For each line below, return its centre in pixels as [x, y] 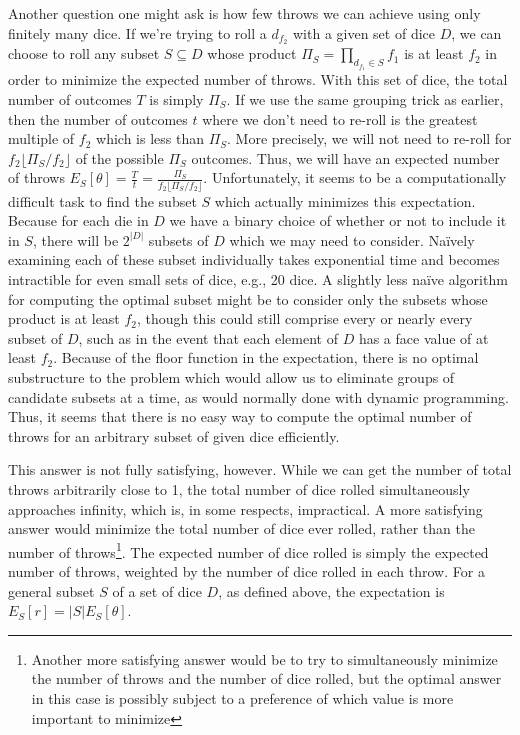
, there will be [75, 239]
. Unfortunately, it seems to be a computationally [355, 177]
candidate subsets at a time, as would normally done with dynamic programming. [258, 396]
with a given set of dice [363, 32]
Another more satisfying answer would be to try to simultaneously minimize [264, 658]
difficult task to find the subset [102, 200]
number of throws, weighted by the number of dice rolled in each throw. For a [246, 571]
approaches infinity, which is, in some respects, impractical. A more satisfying [245, 508]
